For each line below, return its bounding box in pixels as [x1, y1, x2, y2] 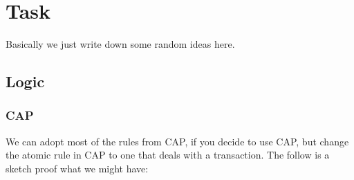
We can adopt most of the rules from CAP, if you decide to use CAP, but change [6, 134, 349, 148]
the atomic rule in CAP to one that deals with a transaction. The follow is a [6, 147, 330, 162]
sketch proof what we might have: [6, 161, 149, 175]
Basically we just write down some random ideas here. [6, 37, 235, 51]
